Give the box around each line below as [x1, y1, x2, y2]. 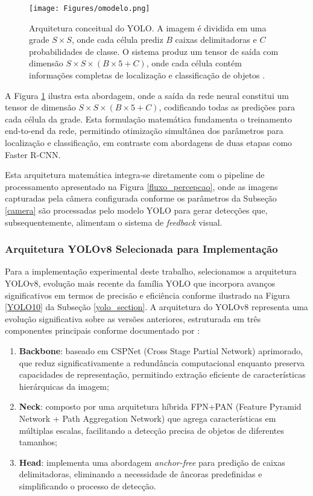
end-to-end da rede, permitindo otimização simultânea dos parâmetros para [5, 124, 283, 137]
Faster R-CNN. [5, 148, 61, 161]
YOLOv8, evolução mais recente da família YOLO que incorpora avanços [5, 276, 276, 289]
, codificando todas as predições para [159, 101, 295, 113]
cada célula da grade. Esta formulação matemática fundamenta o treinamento [5, 112, 292, 125]
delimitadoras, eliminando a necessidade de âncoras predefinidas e [19, 468, 262, 480]
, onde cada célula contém [146, 57, 242, 69]
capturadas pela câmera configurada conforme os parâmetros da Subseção [5, 192, 277, 205]
